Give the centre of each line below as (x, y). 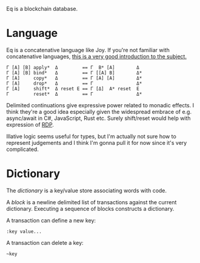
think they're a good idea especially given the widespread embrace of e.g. (99, 112)
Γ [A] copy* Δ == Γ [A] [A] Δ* (74, 78)
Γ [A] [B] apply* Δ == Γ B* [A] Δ (73, 67)
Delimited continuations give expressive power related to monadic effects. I (100, 105)
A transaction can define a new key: (51, 220)
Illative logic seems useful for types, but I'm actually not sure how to (92, 136)
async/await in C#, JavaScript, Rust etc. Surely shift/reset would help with (98, 118)
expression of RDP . (30, 124)
